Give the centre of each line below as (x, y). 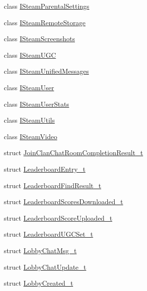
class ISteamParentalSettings (47, 6)
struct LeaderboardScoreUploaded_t (58, 218)
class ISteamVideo (31, 136)
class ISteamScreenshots (39, 39)
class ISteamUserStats (37, 104)
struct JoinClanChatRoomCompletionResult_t (73, 153)
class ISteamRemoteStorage (45, 22)
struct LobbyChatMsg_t (40, 250)
